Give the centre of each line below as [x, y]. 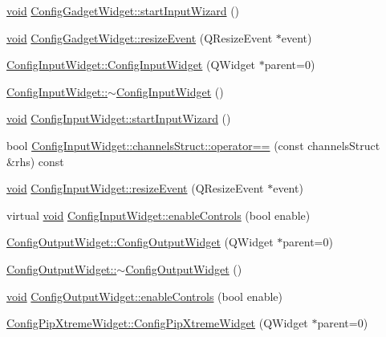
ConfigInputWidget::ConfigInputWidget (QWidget [131, 65]
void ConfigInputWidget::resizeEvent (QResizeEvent [135, 188]
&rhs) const [35, 161]
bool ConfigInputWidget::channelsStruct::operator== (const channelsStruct [193, 145]
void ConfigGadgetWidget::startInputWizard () [123, 10]
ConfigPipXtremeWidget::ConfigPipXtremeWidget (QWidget [157, 323]
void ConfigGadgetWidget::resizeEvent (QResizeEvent [140, 37]
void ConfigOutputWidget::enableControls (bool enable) [144, 296]
